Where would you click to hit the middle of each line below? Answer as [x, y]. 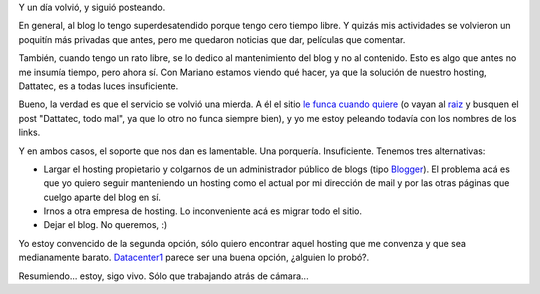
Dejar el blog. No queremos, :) [105, 225]
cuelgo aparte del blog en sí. [102, 197]
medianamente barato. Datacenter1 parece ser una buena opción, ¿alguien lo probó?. [194, 257]
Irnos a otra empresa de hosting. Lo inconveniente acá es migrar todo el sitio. [203, 211]
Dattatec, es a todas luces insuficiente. [98, 86]
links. [29, 132]
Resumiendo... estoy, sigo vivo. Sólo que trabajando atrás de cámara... [163, 276]
